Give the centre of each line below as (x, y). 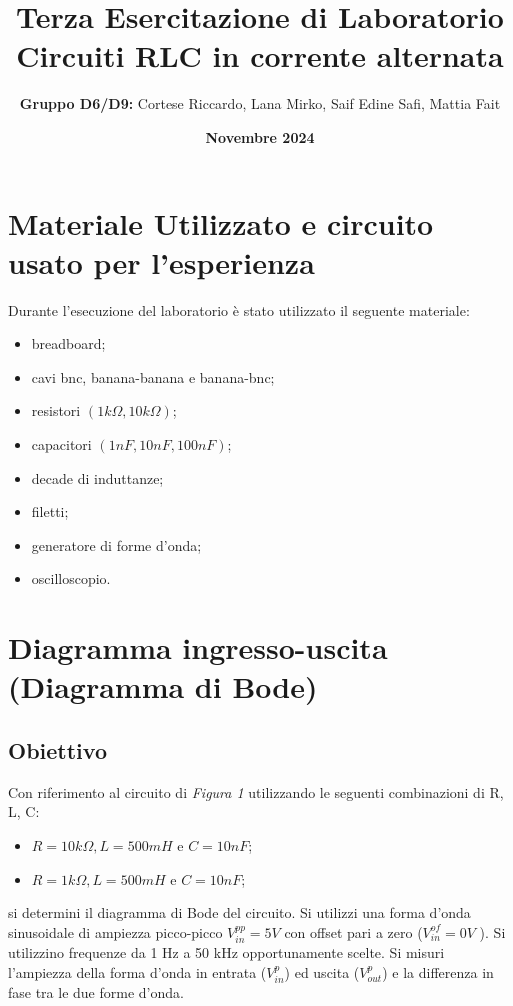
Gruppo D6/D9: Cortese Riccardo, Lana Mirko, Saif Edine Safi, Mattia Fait (260, 103)
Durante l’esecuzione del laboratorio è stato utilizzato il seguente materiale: (239, 309)
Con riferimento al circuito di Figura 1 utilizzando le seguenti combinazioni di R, (256, 791)
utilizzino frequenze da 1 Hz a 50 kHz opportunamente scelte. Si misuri (226, 952)
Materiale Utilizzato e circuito (221, 222)
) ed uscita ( (322, 971)
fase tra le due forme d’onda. (96, 992)
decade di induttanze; (97, 477)
